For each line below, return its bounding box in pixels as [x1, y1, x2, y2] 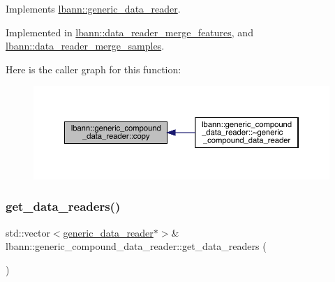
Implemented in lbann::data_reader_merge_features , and [6, 24, 253, 39]
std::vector [6, 225, 50, 239]
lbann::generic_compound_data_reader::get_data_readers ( [6, 239, 267, 253]
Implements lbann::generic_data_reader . [6, 1, 181, 15]
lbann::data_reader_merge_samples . [6, 38, 165, 53]
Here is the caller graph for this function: [6, 61, 181, 76]
